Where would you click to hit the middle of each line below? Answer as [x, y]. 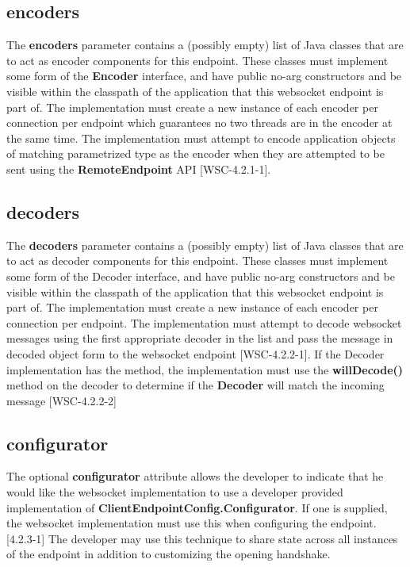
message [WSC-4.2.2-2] [61, 400]
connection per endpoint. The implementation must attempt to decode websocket [204, 322]
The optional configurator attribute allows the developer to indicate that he [195, 476]
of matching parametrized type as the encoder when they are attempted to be [195, 153]
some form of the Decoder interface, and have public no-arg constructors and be [201, 276]
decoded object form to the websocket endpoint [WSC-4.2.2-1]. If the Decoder [195, 353]
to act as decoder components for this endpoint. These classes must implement [197, 261]
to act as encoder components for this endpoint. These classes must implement [197, 60]
